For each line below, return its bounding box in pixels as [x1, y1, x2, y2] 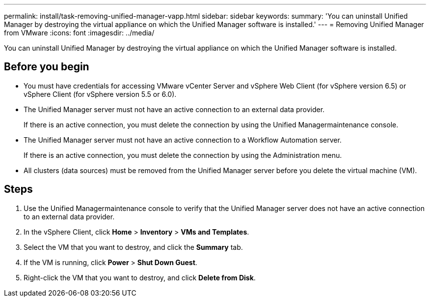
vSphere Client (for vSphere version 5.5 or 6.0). [24, 90, 177, 98]
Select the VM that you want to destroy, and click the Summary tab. [24, 242, 243, 251]
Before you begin [4, 60, 89, 73]
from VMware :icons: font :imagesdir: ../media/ [4, 29, 155, 37]
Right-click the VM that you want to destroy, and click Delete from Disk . [24, 273, 256, 282]
